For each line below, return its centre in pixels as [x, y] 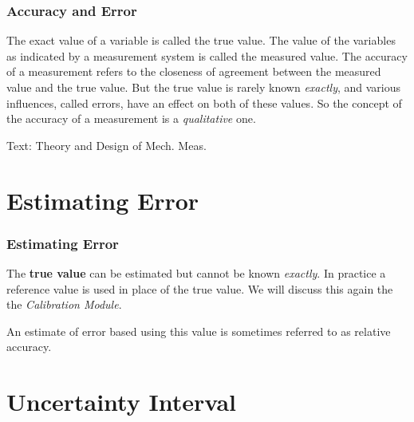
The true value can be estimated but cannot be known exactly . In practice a [196, 272]
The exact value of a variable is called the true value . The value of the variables [201, 40]
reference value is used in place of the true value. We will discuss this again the [200, 288]
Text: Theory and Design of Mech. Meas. [106, 145]
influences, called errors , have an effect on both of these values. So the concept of [204, 103]
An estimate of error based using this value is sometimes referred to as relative [199, 331]
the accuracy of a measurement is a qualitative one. [131, 118]
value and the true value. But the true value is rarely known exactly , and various [204, 87]
